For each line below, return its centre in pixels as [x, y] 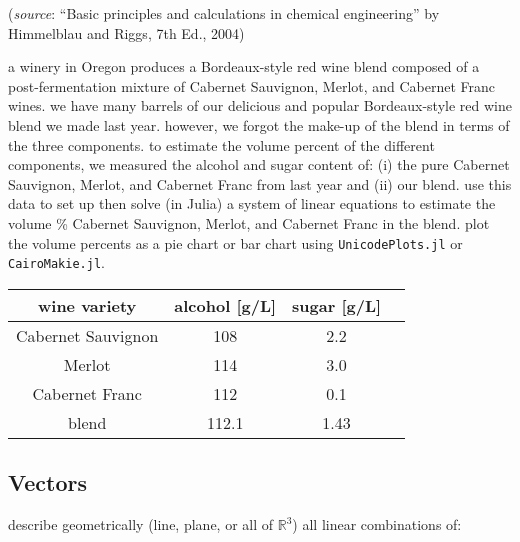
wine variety [87, 305]
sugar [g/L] [337, 305]
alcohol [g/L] [225, 305]
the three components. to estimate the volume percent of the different [221, 144]
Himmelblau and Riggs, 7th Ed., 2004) [126, 32]
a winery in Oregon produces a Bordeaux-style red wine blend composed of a [244, 66]
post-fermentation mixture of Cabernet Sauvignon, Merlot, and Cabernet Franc [252, 85]
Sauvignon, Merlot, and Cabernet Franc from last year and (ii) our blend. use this [260, 183]
